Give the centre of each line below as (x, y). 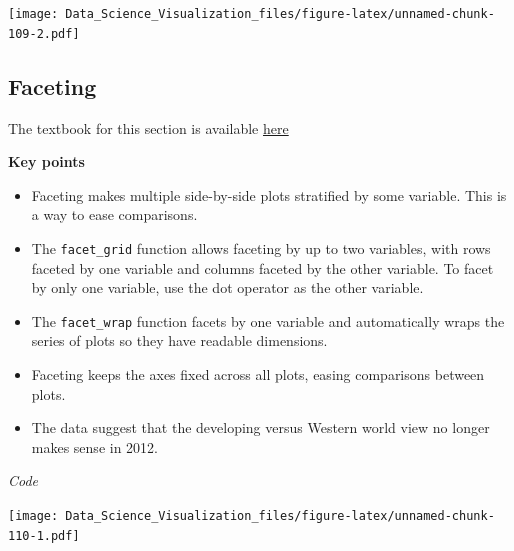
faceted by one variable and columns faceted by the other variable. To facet (262, 267)
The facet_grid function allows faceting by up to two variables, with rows (261, 247)
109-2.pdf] (44, 33)
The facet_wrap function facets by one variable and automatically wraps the (268, 320)
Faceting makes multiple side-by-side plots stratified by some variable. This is (269, 194)
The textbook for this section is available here (148, 127)
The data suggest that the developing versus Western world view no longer (260, 427)
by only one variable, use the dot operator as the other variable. (227, 287)
